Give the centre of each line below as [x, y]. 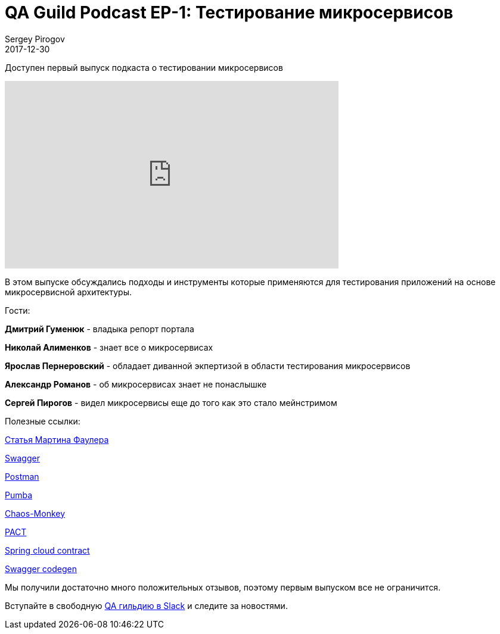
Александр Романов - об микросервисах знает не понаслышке [136, 384]
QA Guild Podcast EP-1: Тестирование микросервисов [229, 13]
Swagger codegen [41, 569]
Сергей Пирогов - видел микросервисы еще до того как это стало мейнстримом [171, 402]
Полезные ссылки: [43, 421]
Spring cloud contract [47, 550]
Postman [22, 476]
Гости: [18, 310]
